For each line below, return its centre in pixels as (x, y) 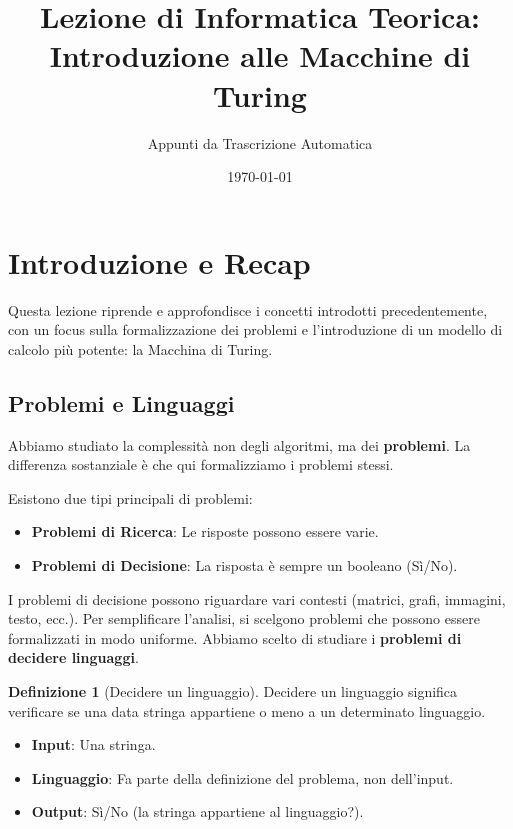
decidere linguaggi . (73, 657)
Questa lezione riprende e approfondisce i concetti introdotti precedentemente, (248, 309)
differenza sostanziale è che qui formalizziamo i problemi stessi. (201, 464)
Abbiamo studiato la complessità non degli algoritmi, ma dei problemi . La (239, 444)
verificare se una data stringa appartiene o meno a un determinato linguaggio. (247, 710)
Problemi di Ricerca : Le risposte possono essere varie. (205, 531)
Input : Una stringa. (93, 744)
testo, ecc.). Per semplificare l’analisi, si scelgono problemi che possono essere (244, 618)
